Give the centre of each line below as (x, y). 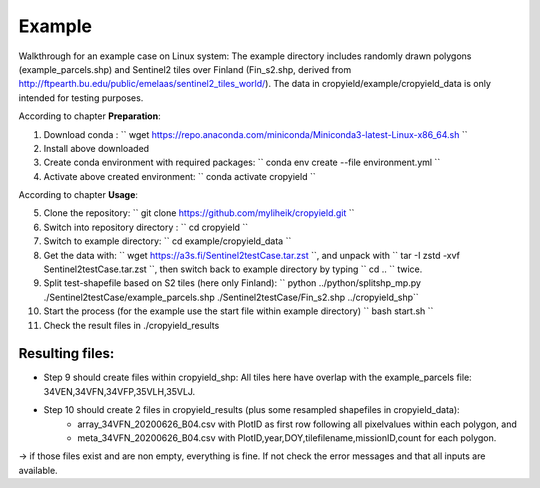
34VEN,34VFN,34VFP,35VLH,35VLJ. (119, 391)
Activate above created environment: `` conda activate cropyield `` (179, 176)
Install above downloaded (96, 148)
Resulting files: (66, 353)
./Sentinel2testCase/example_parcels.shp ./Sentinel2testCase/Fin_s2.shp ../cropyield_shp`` (231, 297)
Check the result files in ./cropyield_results (131, 325)
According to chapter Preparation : (89, 116)
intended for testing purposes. (81, 97)
